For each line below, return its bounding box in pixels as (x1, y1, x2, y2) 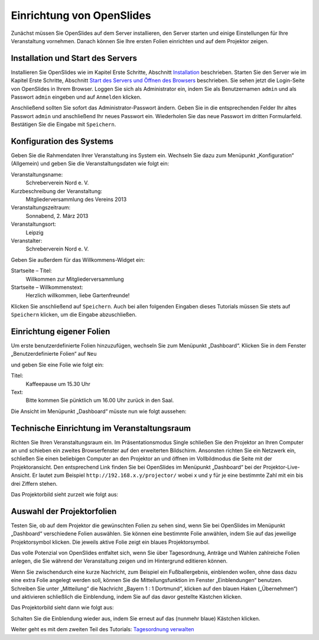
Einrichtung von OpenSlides (11, 9, 151, 22)
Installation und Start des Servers (11, 53, 137, 63)
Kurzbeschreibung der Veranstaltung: (11, 187, 103, 194)
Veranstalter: (11, 237, 43, 244)
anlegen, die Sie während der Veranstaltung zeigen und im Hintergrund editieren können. (11, 557, 228, 564)
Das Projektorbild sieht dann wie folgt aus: (11, 604, 114, 611)
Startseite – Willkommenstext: (11, 284, 83, 291)
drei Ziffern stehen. (11, 480, 58, 487)
